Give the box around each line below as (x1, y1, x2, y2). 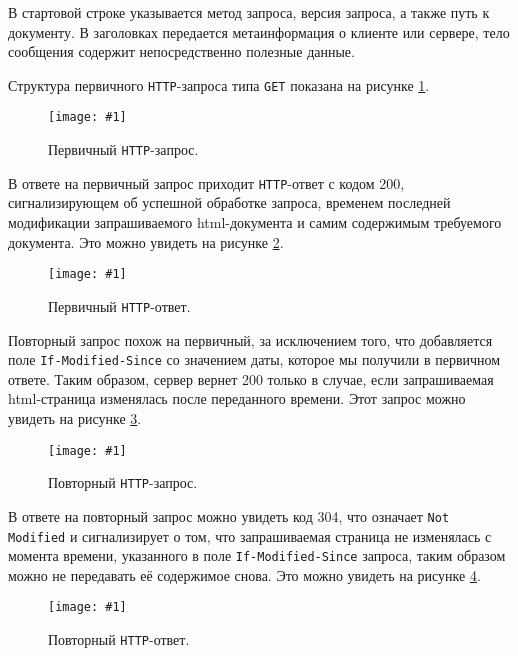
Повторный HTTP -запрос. (48, 472, 198, 493)
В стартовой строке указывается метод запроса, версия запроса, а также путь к (8, 2, 490, 22)
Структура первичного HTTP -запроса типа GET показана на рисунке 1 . (8, 74, 430, 95)
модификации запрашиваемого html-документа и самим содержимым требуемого (8, 212, 502, 232)
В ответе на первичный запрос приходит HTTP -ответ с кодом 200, (8, 172, 405, 193)
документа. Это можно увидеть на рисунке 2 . (8, 231, 284, 252)
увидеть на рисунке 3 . (8, 407, 142, 428)
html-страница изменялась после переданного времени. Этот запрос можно (8, 388, 466, 409)
